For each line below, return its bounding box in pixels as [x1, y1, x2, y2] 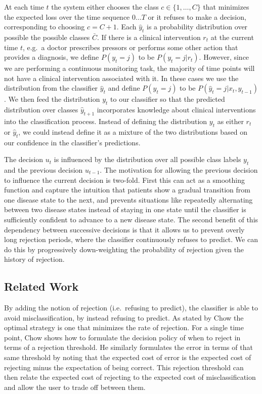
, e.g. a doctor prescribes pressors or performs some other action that [22, 42, 238, 52]
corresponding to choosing [4, 21, 85, 32]
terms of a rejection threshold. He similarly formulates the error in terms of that [4, 342, 253, 352]
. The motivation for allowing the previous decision [100, 164, 258, 175]
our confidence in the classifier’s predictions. [4, 137, 141, 147]
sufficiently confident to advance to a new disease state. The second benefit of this [4, 214, 258, 224]
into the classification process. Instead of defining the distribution [4, 115, 207, 126]
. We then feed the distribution [4, 94, 100, 104]
